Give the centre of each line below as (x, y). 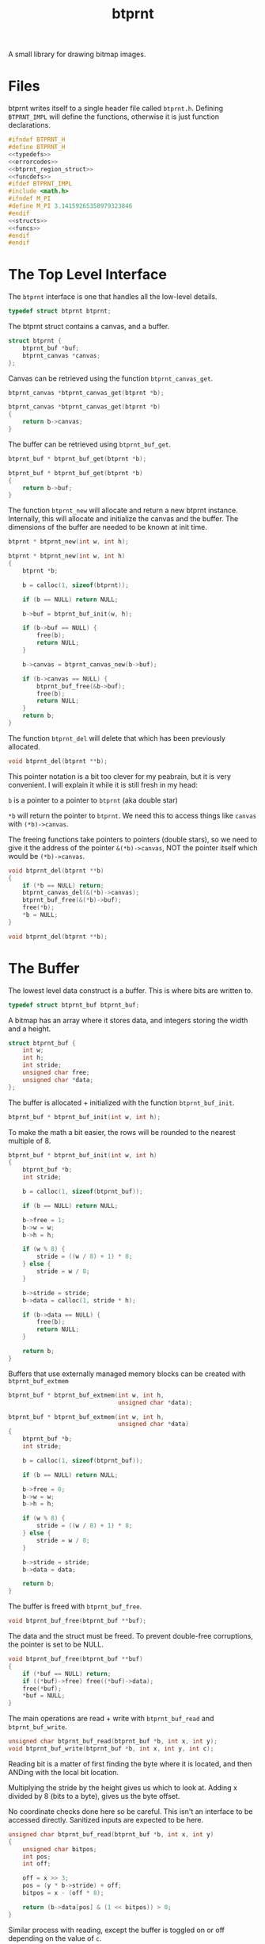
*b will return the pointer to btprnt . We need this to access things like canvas (132, 815)
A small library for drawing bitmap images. (77, 54)
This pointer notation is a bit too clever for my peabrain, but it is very (120, 776)
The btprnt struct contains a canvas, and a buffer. (89, 327)
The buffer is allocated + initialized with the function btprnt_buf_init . (121, 1102)
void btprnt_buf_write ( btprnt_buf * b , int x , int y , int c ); (111, 1749)
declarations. (30, 125)
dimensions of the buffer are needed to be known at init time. (108, 527)
